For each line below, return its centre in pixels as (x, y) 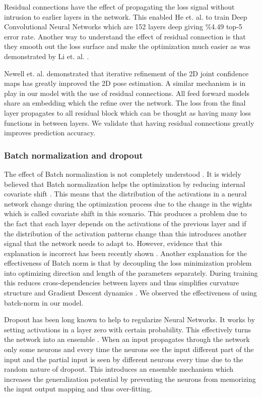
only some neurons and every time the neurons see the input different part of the (129, 349)
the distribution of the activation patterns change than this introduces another (125, 233)
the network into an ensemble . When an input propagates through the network (127, 339)
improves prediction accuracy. (50, 133)
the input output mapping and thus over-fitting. (78, 389)
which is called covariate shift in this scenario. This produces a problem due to (125, 213)
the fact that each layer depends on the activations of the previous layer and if (125, 223)
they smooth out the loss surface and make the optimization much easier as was (127, 46)
